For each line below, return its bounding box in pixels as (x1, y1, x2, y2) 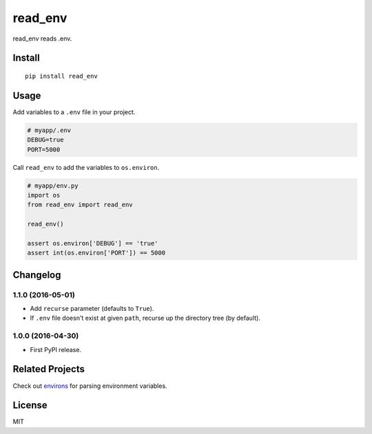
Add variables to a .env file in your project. (12, 107, 136, 116)
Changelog (12, 269, 61, 281)
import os (27, 191, 61, 199)
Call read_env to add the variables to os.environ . (12, 163, 160, 171)
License (12, 400, 48, 411)
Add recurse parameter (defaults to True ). (30, 305, 154, 313)
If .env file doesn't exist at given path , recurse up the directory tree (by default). (30, 314, 261, 323)
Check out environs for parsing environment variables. (12, 382, 168, 390)
